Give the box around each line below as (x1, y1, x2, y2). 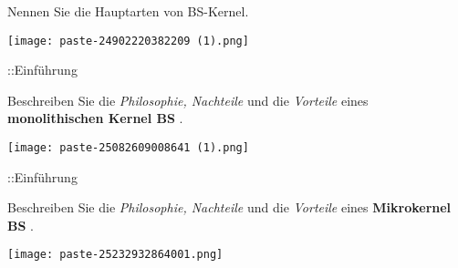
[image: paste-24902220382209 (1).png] (7, 34, 249, 47)
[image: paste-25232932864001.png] (7, 248, 224, 262)
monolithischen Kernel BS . (7, 108, 183, 128)
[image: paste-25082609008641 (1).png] (7, 141, 249, 155)
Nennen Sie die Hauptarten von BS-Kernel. (7, 2, 249, 20)
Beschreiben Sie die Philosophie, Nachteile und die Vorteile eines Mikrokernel (7, 198, 452, 217)
